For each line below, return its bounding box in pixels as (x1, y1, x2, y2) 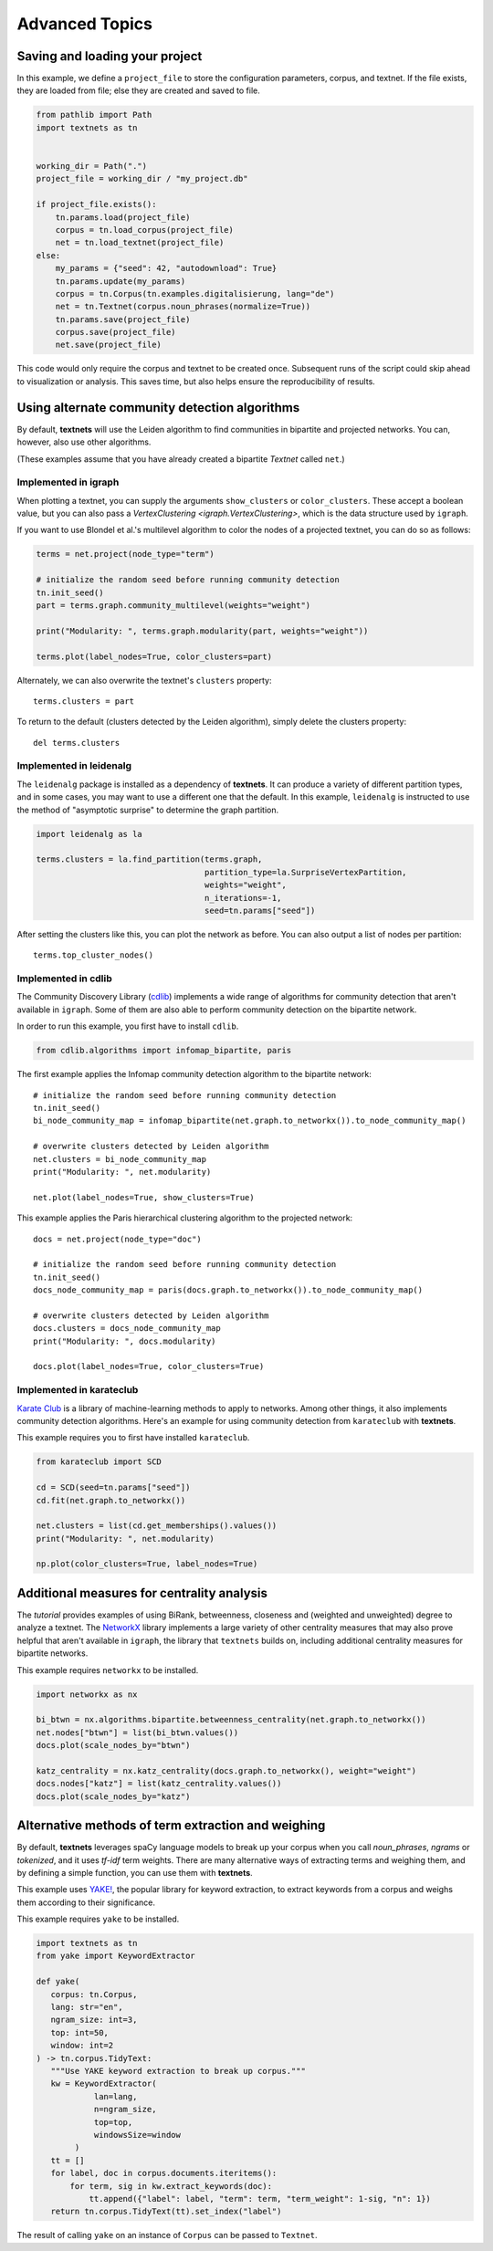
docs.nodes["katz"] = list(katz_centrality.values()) (36, 1778, 282, 1789)
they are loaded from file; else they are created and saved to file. (16, 85, 260, 96)
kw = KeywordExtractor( (50, 2078, 157, 2089)
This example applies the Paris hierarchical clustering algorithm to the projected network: (16, 1212, 353, 1223)
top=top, (93, 2117, 133, 2127)
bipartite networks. (16, 1648, 89, 1659)
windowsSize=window (93, 2130, 182, 2140)
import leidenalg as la (36, 829, 143, 839)
